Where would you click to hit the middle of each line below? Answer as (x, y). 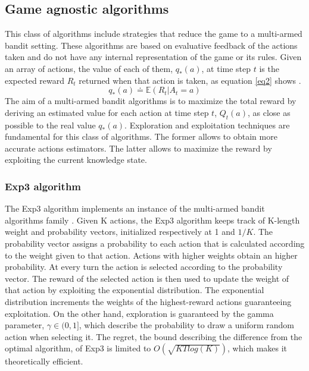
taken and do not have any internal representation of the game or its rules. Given (153, 57)
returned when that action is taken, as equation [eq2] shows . (190, 80)
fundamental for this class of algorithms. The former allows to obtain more (141, 136)
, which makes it (257, 348)
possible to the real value (50, 125)
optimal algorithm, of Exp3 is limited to (78, 348)
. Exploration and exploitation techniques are (207, 125)
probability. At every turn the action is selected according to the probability (144, 267)
